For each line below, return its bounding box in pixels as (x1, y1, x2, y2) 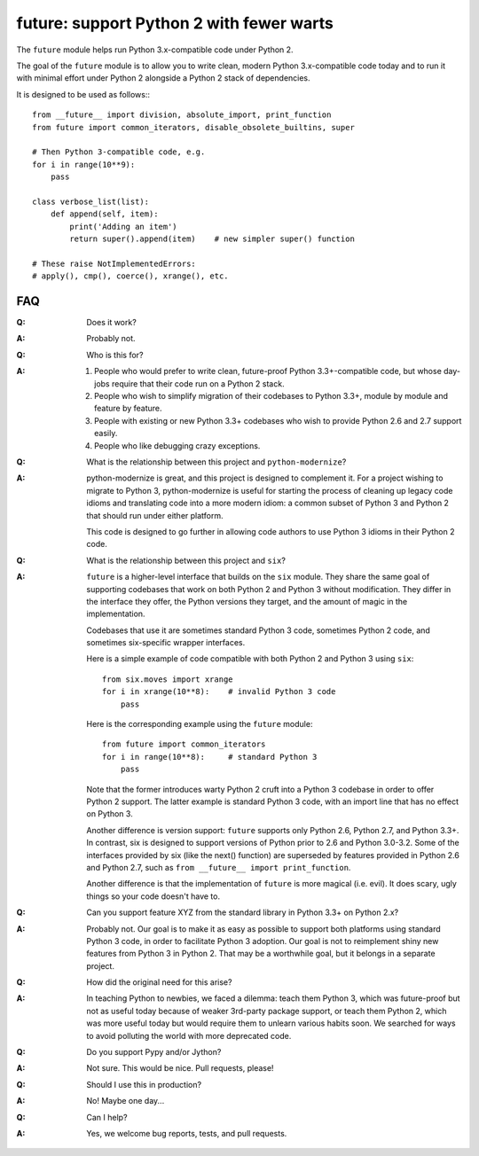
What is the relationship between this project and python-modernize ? (86, 457, 347, 467)
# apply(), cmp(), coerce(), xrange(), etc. (32, 271, 230, 281)
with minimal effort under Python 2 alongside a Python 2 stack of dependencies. (16, 73, 310, 83)
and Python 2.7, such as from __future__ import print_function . (86, 862, 351, 872)
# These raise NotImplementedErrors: (32, 258, 197, 269)
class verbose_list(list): (32, 196, 150, 207)
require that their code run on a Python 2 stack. (111, 378, 285, 389)
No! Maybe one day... (86, 1096, 165, 1106)
